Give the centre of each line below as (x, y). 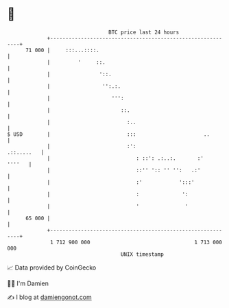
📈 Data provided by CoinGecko (52, 268)
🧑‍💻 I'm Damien (28, 283)
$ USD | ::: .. (109, 134)
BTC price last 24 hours (144, 32)
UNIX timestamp (142, 254)
